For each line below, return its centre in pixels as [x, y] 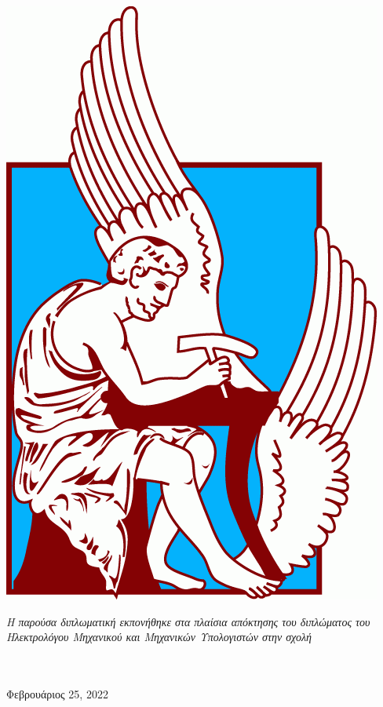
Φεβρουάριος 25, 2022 [57, 693]
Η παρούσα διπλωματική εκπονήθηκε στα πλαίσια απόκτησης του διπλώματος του [188, 621]
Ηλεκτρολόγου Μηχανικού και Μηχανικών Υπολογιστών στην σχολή [159, 637]
